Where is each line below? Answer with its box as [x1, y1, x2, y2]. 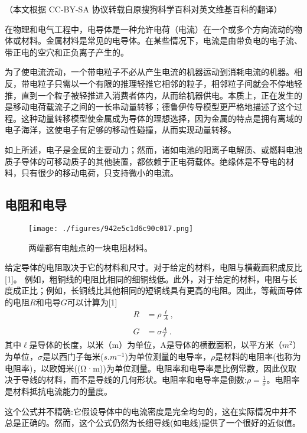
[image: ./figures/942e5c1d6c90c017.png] [28, 224, 194, 233]
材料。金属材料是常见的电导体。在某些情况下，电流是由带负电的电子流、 [21, 34, 302, 47]
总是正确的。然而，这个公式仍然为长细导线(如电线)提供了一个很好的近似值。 [5, 416, 301, 429]
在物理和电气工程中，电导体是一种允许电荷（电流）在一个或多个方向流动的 [5, 22, 294, 35]
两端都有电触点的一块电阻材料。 [28, 241, 152, 253]
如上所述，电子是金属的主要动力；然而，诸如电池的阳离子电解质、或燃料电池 [5, 143, 302, 155]
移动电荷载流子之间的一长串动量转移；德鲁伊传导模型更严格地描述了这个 [12, 100, 294, 113]
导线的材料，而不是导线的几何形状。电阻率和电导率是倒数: [21, 373, 247, 386]
